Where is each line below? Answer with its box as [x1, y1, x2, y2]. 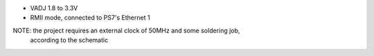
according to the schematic [30, 36, 109, 44]
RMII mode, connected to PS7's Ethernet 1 [30, 14, 150, 22]
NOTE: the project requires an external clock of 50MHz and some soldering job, [12, 26, 240, 35]
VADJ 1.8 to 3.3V [30, 4, 78, 12]
